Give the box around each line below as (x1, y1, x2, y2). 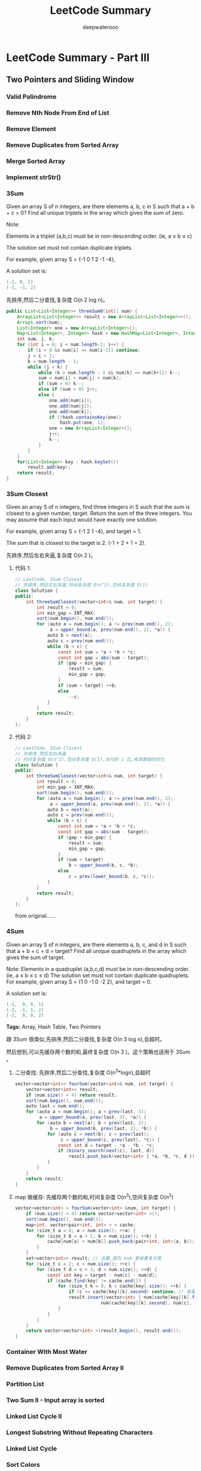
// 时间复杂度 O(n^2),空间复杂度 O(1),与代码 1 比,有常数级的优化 (14, 756, 165, 762)
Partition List (6, 1380, 44, 1388)
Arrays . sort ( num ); (17, 319, 63, 325)
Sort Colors (6, 1460, 41, 1469)
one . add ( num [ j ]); (48, 403, 93, 409)
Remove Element (6, 125, 57, 133)
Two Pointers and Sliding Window (6, 74, 135, 85)
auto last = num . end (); (26, 1103, 85, 1109)
